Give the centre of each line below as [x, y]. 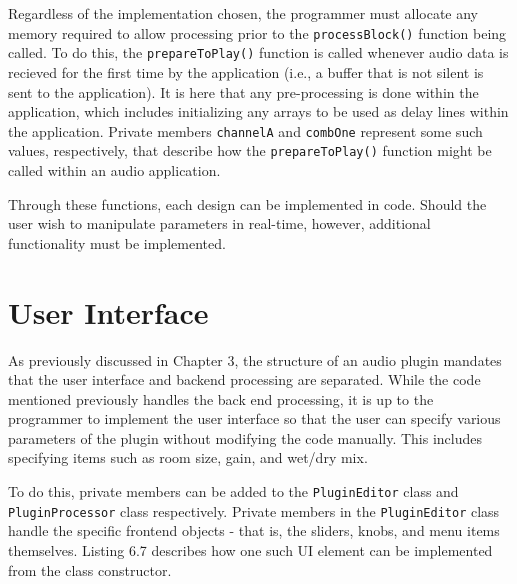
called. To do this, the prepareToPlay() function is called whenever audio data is [258, 52]
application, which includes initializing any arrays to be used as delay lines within [258, 111]
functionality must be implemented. [117, 242]
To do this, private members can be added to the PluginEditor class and [233, 491]
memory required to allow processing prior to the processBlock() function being [257, 32]
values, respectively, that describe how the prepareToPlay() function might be [250, 150]
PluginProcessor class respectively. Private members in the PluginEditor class [254, 510]
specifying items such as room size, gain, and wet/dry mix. [188, 457]
